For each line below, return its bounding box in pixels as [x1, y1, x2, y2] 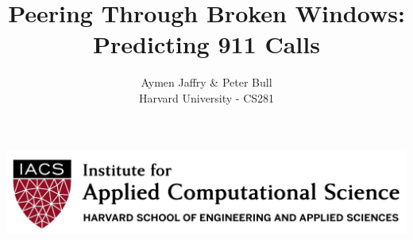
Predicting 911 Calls [93, 28, 320, 60]
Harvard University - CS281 [138, 89, 275, 106]
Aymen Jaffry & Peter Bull [141, 74, 272, 91]
